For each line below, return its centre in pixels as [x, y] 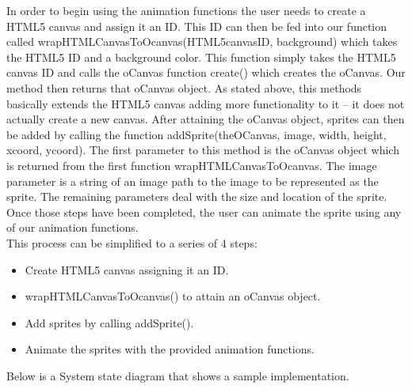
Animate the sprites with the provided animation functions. [170, 349]
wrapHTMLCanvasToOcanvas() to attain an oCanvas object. [173, 296]
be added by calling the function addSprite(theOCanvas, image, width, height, [196, 134]
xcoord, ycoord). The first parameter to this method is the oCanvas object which [203, 150]
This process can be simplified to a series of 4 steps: [132, 242]
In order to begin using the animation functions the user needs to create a [186, 10]
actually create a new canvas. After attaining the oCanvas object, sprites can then [206, 119]
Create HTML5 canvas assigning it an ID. [127, 269]
